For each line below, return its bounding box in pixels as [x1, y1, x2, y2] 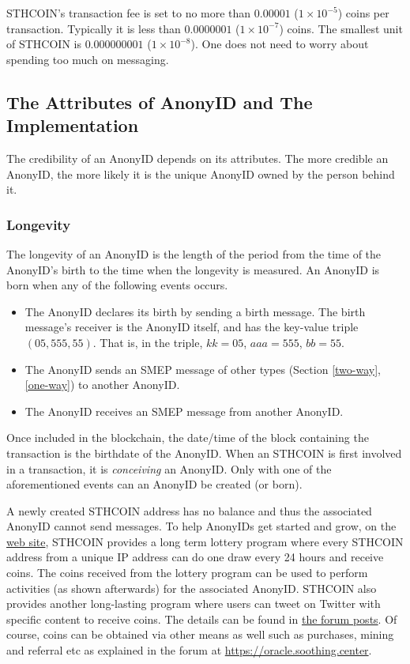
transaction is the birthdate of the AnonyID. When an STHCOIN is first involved [6, 444, 402, 461]
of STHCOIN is [6, 36, 81, 52]
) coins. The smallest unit [279, 20, 403, 36]
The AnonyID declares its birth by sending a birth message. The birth [24, 303, 366, 319]
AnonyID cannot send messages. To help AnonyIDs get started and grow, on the [6, 518, 397, 534]
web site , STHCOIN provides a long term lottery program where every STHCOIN [6, 533, 404, 549]
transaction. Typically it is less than [6, 20, 181, 36]
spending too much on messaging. [6, 51, 169, 67]
